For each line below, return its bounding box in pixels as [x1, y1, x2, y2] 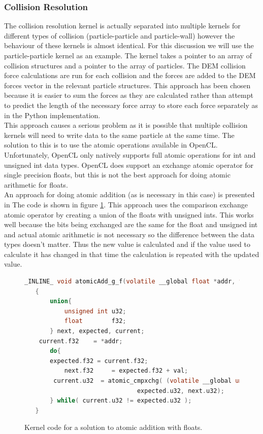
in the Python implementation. [4, 110, 101, 120]
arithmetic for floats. [4, 179, 68, 190]
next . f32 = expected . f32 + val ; [64, 367, 188, 375]
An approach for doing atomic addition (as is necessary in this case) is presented [4, 189, 255, 200]
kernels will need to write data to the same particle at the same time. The [4, 129, 235, 140]
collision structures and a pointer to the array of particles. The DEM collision [4, 60, 246, 70]
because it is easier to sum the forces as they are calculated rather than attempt [4, 90, 253, 100]
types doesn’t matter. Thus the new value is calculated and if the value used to [4, 239, 250, 249]
